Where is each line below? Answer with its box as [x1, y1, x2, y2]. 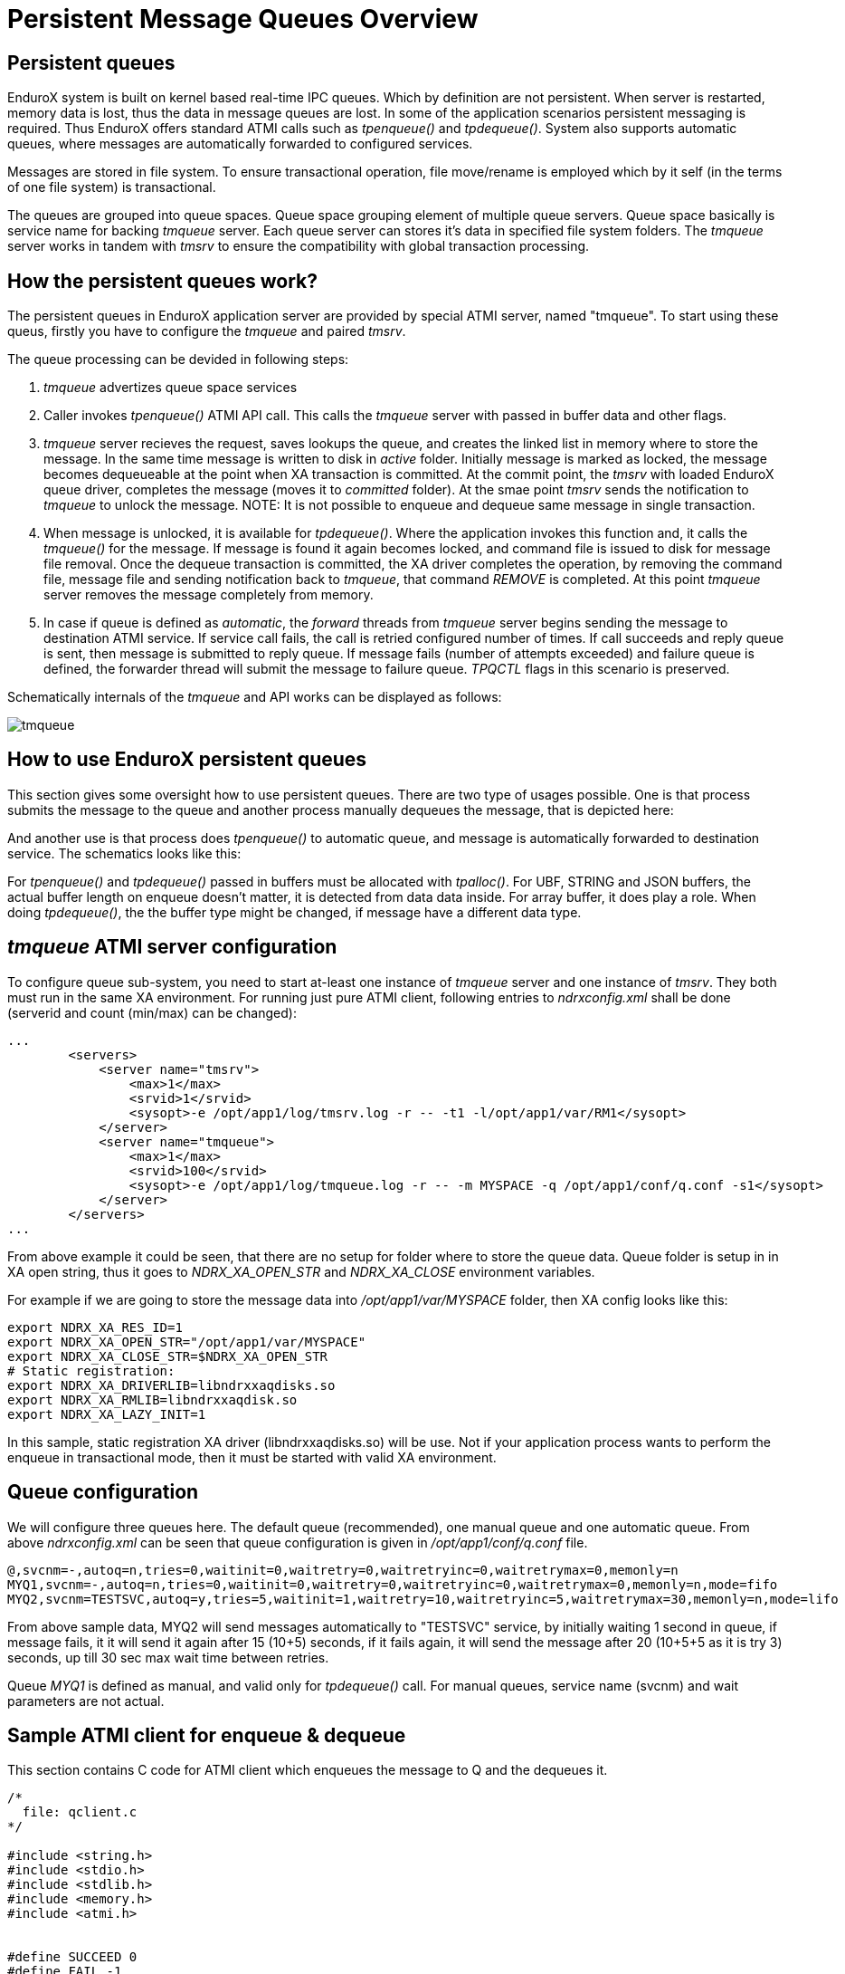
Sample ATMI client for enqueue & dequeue [7, 1723, 406, 1747]
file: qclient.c [22, 1805, 138, 1820]
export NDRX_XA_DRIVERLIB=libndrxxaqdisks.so [7, 1377, 336, 1393]
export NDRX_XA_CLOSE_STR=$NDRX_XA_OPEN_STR [7, 1348, 328, 1364]
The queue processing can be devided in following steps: [7, 351, 349, 368]
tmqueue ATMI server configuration [7, 935, 337, 959]
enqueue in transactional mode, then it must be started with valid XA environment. [7, 1449, 497, 1465]
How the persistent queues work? [7, 269, 318, 292]
